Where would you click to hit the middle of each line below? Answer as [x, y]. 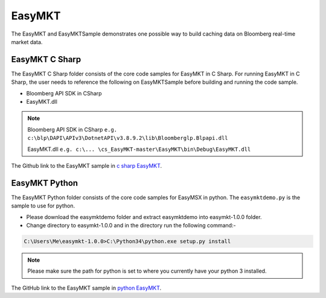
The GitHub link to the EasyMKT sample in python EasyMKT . [86, 288]
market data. [27, 42]
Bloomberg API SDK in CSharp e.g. [72, 129]
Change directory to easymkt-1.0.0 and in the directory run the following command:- [131, 226]
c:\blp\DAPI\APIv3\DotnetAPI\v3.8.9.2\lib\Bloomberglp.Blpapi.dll [128, 138]
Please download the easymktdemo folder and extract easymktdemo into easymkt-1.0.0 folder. [144, 217]
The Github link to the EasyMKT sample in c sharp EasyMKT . [87, 165]
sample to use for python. [43, 206]
